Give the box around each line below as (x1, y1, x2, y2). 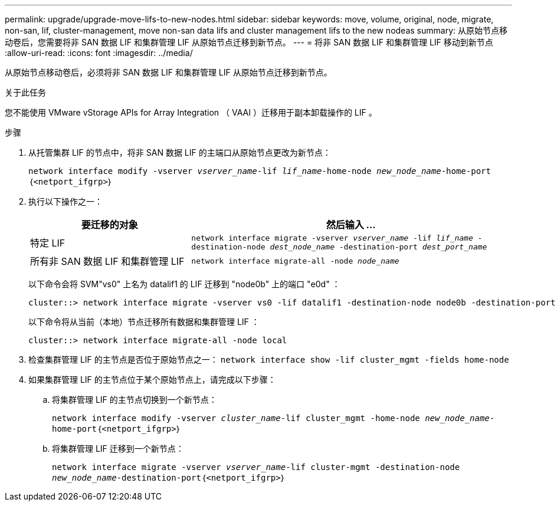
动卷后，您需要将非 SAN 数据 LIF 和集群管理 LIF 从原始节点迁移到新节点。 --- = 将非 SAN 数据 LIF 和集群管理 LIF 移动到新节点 (5, 37, 493, 47)
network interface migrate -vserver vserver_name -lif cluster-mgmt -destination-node (52, 462, 460, 472)
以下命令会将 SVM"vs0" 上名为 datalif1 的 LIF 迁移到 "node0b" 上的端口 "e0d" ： (28, 279, 340, 289)
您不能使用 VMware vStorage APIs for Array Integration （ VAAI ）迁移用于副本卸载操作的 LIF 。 (5, 107, 377, 117)
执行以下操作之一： (28, 196, 103, 206)
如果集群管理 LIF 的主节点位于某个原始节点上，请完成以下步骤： (28, 374, 276, 385)
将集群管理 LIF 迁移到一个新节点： (52, 443, 184, 454)
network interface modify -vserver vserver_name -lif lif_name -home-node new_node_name (28, 166, 441, 176)
